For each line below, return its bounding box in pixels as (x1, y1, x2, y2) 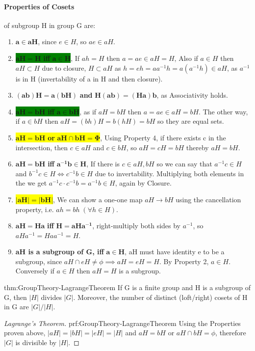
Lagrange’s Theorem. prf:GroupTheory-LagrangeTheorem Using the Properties (4, 318, 241, 328)
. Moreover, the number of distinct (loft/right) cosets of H (73, 292, 248, 302)
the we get (15, 178, 47, 188)
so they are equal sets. (157, 116, 224, 126)
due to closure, (42, 62, 86, 73)
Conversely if (15, 266, 54, 276)
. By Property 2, (159, 256, 209, 266)
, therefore (215, 327, 246, 338)
